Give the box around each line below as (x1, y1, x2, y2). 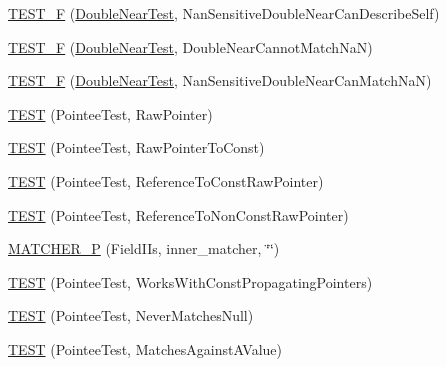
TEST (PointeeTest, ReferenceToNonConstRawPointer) (8, 204, 349, 225)
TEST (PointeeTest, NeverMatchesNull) (8, 305, 254, 326)
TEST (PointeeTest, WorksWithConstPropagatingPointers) (8, 271, 373, 292)
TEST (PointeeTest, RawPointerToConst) (8, 137, 265, 158)
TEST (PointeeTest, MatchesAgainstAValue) (8, 338, 283, 359)
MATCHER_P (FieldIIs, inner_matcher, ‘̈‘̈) (8, 238, 280, 259)
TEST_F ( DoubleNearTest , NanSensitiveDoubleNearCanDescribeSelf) (8, 3, 440, 23)
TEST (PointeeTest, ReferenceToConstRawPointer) (8, 170, 324, 191)
